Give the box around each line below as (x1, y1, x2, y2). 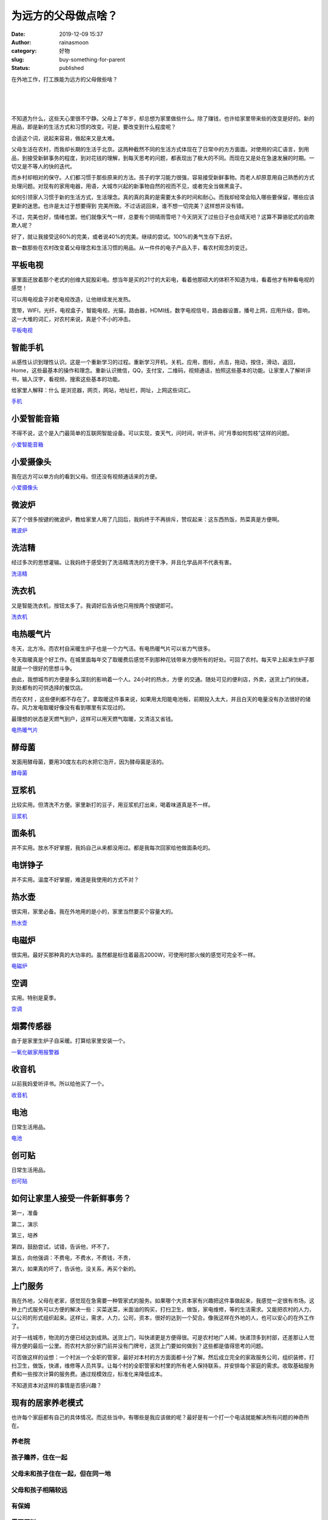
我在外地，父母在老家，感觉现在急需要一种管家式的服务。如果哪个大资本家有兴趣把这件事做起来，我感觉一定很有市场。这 (11, 1297, 315, 1304)
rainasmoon (59, 38, 89, 46)
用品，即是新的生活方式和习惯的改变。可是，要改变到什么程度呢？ (11, 123, 176, 131)
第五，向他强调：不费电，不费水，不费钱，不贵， (11, 1254, 134, 1261)
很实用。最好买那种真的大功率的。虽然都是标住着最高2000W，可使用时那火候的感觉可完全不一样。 (11, 951, 259, 958)
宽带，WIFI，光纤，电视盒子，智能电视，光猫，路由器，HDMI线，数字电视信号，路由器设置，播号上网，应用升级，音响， (11, 307, 313, 314)
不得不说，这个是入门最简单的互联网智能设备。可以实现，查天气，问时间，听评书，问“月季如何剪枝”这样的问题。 (11, 429, 293, 437)
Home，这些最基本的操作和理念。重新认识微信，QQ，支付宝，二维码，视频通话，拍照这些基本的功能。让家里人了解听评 (11, 367, 311, 374)
